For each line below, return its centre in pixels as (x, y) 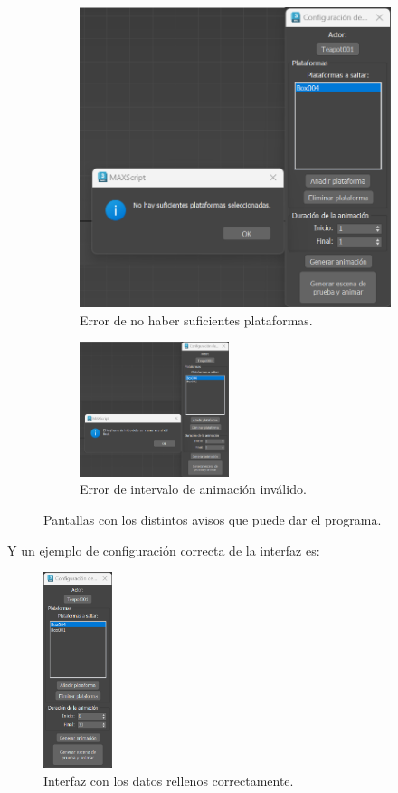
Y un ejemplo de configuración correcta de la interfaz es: (164, 550)
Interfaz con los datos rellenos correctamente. (169, 780)
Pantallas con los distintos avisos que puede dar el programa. (213, 519)
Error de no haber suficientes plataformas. (196, 319)
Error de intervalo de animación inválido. (193, 489)
